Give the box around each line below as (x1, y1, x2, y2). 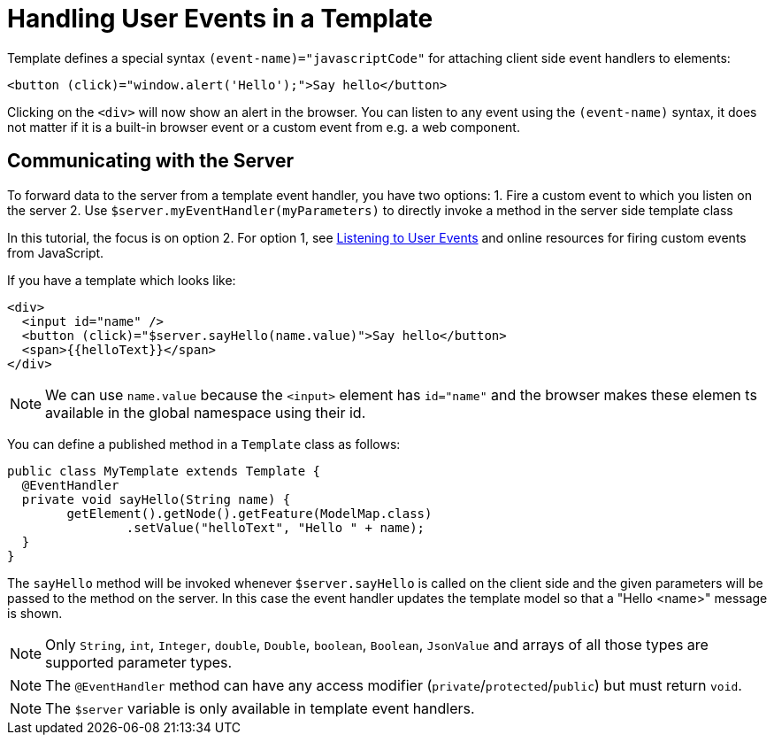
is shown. (7, 605, 63, 621)
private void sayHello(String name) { (21, 491, 291, 506)
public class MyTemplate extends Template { (7, 463, 321, 478)
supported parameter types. (45, 653, 233, 671)
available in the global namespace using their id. (45, 403, 366, 421)
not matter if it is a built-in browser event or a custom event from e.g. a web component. (7, 119, 520, 135)
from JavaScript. (7, 244, 104, 260)
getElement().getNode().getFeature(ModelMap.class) (66, 506, 433, 521)
